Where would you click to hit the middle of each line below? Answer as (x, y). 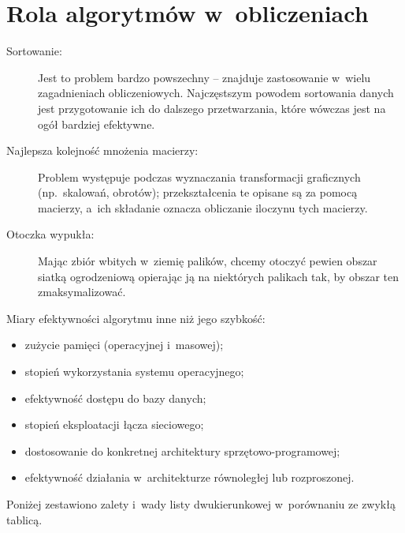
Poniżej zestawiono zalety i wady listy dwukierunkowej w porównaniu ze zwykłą (201, 504)
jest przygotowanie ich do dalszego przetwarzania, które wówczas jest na (212, 108)
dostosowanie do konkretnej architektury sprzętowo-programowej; (182, 450)
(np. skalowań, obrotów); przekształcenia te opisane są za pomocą (198, 192)
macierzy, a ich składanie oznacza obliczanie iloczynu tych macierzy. (203, 207)
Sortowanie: (34, 51)
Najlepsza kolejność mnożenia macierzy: (102, 150)
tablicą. (24, 519)
